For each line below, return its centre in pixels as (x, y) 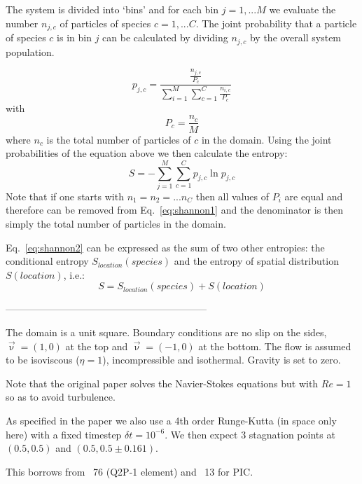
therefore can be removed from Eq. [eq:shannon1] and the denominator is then (175, 210)
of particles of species (105, 23)
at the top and (97, 346)
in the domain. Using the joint (266, 139)
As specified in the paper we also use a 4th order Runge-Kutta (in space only (171, 420)
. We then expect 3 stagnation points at (250, 434)
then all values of (232, 196)
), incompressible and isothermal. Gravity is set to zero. (222, 360)
